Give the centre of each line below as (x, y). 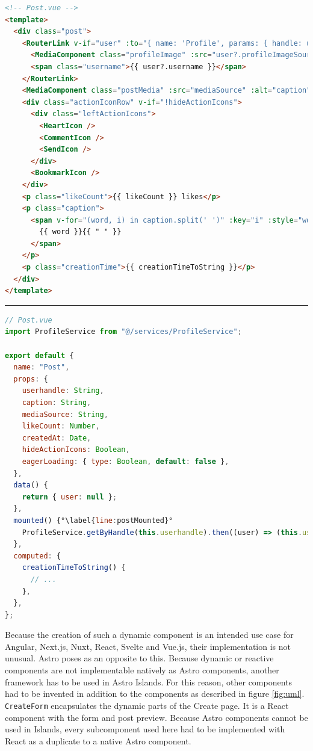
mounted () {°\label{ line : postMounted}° (93, 520)
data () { (31, 485)
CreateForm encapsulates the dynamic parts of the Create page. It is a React (147, 705)
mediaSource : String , (65, 414)
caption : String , (57, 403)
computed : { (37, 556)
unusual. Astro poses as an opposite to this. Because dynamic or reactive (139, 658)
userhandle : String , (63, 391)
